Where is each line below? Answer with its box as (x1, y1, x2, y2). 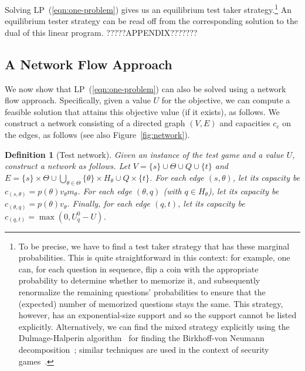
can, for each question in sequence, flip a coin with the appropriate (18, 262, 259, 275)
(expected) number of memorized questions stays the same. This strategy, (18, 297, 283, 309)
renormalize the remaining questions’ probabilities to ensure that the (18, 286, 266, 298)
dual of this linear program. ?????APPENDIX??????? (5, 26, 198, 38)
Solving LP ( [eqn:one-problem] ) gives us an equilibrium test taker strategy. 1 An (5, 2, 292, 15)
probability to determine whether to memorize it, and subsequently (18, 274, 260, 286)
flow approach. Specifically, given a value (5, 94, 151, 106)
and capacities (219, 117, 270, 129)
